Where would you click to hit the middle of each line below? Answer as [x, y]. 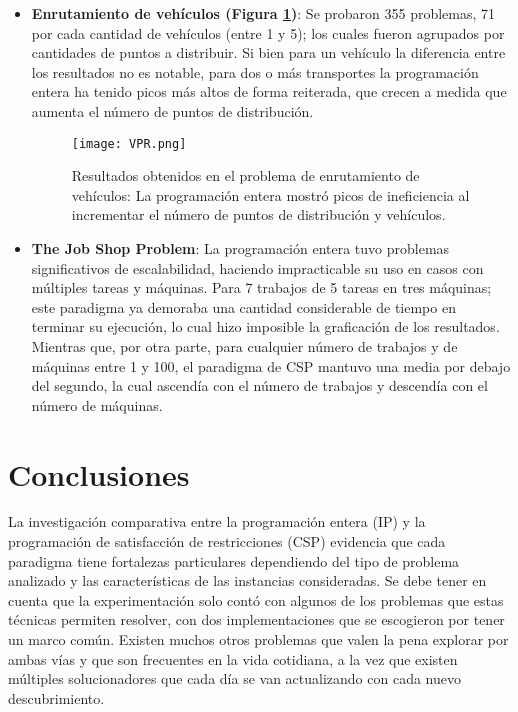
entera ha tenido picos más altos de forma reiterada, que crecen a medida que [269, 91]
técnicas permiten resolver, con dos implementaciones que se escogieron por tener [256, 619]
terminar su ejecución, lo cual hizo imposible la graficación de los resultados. [265, 326]
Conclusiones [99, 473]
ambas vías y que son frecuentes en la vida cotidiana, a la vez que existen [233, 658]
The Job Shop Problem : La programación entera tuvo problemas [240, 248]
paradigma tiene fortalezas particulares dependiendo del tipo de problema [234, 560]
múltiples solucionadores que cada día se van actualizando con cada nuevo [234, 678]
